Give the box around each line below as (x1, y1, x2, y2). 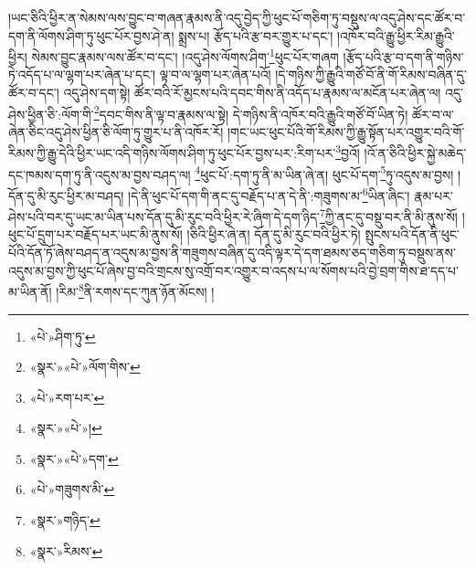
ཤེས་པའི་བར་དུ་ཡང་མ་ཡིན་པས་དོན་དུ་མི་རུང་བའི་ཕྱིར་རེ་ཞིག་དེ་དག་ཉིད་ (8, 206, 321, 226)
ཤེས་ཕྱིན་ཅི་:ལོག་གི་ (8, 104, 94, 123)
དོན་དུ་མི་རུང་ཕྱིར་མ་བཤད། (8, 185, 124, 205)
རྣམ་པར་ (414, 185, 453, 205)
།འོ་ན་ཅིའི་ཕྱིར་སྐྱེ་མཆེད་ (364, 143, 467, 163)
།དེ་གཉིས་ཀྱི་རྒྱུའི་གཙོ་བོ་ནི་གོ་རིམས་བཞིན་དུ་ (275, 65, 467, 84)
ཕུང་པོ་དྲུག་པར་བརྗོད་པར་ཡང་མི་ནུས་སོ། (8, 225, 183, 244)
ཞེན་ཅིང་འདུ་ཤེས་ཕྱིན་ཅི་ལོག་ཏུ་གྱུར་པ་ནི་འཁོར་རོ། (8, 121, 224, 141)
